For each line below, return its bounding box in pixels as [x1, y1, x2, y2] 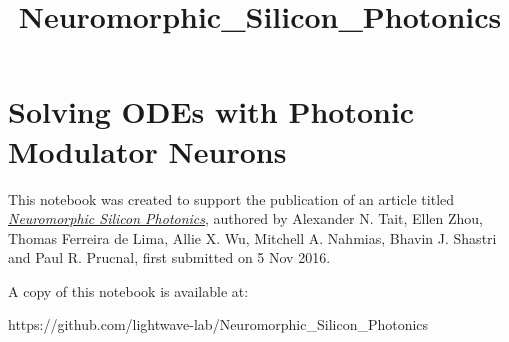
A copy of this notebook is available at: [8, 280, 249, 301]
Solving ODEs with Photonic [8, 91, 415, 132]
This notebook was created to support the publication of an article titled [8, 188, 455, 209]
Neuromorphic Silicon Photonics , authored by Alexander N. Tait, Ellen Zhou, [8, 208, 484, 229]
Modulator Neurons [8, 130, 287, 171]
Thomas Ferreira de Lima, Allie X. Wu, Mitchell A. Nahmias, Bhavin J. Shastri [8, 227, 497, 248]
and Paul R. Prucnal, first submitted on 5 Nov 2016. [8, 247, 331, 268]
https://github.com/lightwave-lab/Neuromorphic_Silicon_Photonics [8, 314, 429, 335]
